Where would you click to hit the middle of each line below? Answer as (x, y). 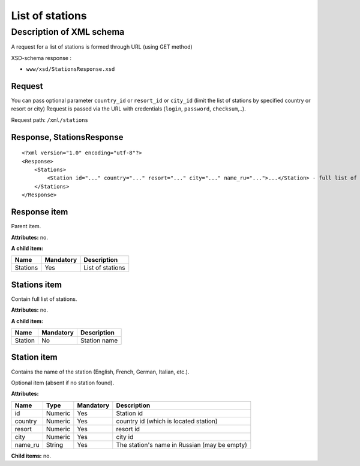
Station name (99, 340)
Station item (34, 357)
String (55, 444)
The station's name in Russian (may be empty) (181, 444)
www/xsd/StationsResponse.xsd (70, 69)
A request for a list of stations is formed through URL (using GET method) (102, 47)
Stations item (37, 284)
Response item (40, 212)
